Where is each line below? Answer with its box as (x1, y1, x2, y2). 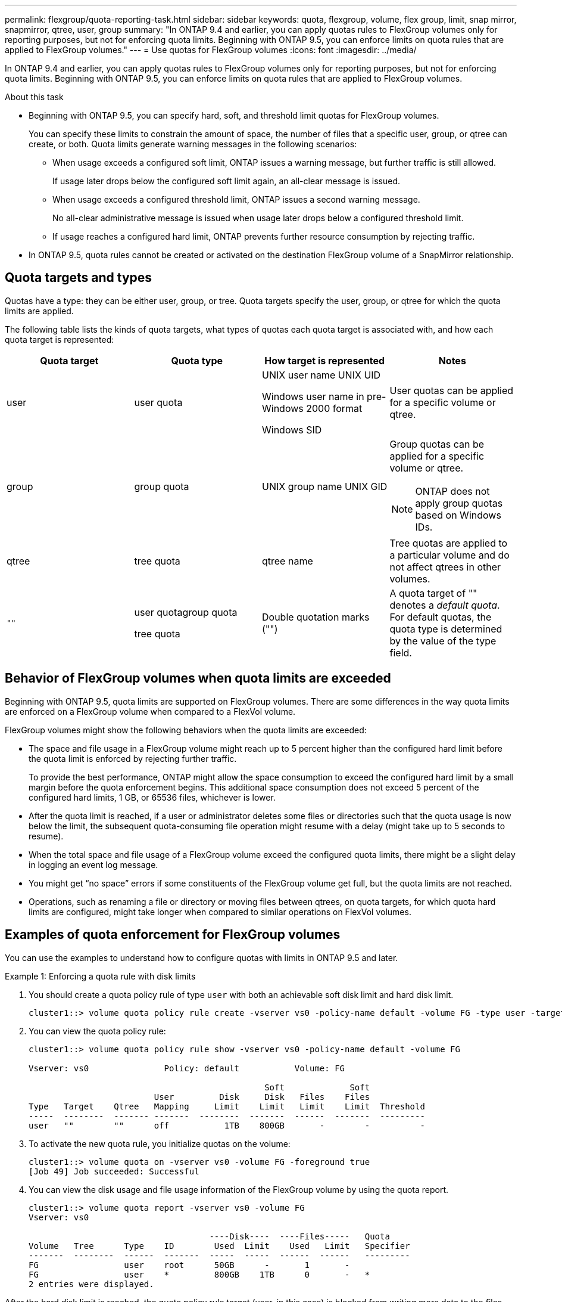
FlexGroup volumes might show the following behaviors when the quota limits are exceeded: (5, 724, 367, 735)
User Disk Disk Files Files (154, 1092, 370, 1102)
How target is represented (264, 354, 385, 367)
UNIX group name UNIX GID (262, 480, 388, 492)
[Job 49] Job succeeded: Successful (29, 1166, 199, 1176)
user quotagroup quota (134, 606, 238, 618)
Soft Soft (264, 1082, 370, 1092)
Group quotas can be (389, 438, 484, 450)
